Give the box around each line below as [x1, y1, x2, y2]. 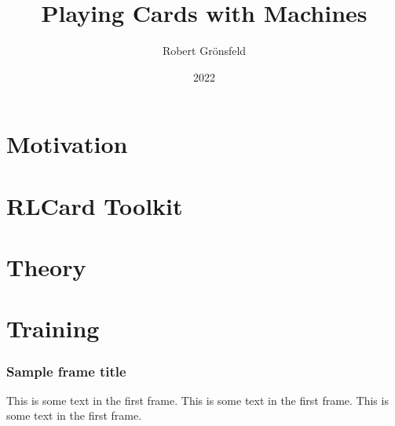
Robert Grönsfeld [162, 42, 247, 59]
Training [6, 312, 100, 344]
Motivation [6, 128, 128, 160]
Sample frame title [6, 361, 126, 380]
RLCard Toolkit [6, 189, 183, 221]
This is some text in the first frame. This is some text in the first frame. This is [6, 391, 389, 408]
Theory [6, 251, 86, 283]
